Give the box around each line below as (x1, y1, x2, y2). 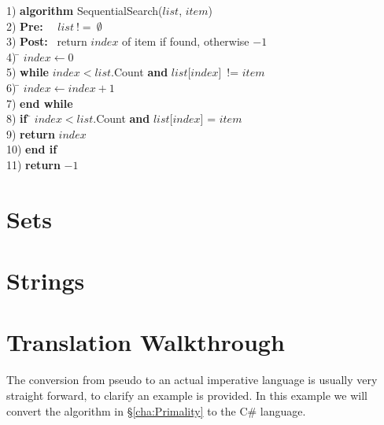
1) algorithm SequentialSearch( (6, 2, 163, 18)
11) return (6, 156, 61, 172)
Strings (6, 264, 85, 297)
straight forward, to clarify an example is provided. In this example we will (6, 387, 367, 403)
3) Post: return (6, 33, 87, 50)
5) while (6, 64, 49, 80)
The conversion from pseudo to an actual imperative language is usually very (6, 371, 378, 388)
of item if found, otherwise (122, 33, 249, 50)
